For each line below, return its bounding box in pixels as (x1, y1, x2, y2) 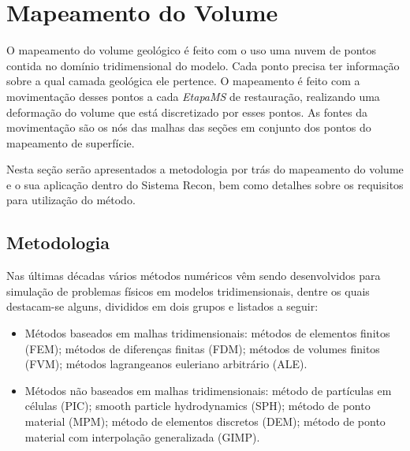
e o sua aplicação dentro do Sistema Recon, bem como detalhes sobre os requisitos (6, 176, 404, 192)
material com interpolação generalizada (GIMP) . (24, 428, 260, 445)
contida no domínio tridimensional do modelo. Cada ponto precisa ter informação (6, 57, 400, 73)
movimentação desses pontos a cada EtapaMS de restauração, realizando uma (6, 88, 380, 104)
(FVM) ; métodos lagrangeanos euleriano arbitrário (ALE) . (24, 356, 307, 372)
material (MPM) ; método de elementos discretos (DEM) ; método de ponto (24, 413, 386, 430)
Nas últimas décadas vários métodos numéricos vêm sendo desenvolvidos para (6, 267, 381, 284)
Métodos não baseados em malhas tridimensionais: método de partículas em (24, 382, 392, 398)
